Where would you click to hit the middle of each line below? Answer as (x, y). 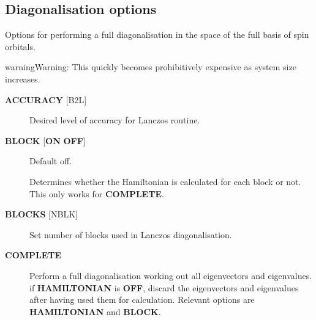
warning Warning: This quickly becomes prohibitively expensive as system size (151, 67)
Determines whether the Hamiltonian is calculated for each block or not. (165, 181)
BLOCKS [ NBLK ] (41, 214)
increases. (23, 78)
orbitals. (20, 46)
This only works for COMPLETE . (97, 193)
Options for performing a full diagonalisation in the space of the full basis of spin (157, 35)
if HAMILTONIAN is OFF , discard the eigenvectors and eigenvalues (164, 287)
